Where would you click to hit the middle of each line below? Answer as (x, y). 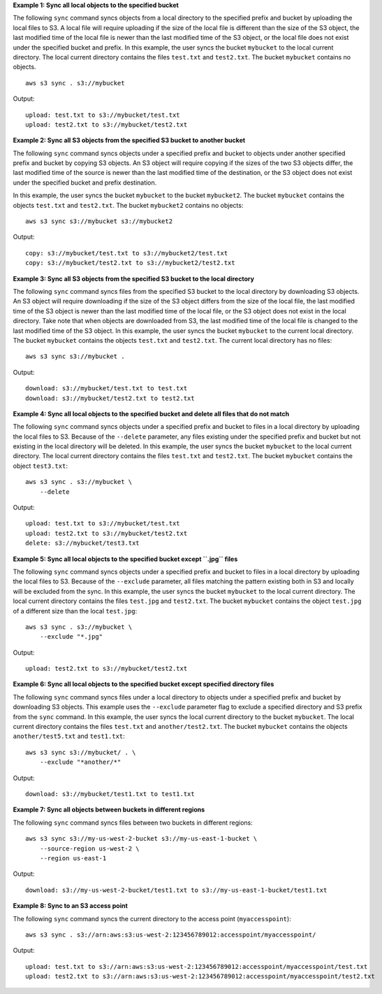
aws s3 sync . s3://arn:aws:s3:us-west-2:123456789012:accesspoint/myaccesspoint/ (171, 935)
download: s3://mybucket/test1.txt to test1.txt (110, 794)
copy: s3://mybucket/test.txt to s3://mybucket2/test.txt (127, 253)
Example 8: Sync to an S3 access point (71, 906)
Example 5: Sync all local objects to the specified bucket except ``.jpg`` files (125, 559)
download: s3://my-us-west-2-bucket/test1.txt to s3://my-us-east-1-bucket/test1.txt (176, 890)
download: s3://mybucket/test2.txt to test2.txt (110, 398)
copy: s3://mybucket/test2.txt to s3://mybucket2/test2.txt (130, 263)
